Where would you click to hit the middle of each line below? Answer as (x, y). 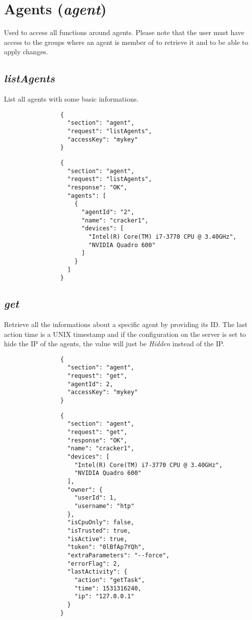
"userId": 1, (96, 498)
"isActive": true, (97, 539)
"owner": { (85, 490)
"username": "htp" (104, 506)
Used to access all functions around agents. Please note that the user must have (124, 32)
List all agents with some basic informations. (71, 99)
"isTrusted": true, (99, 530)
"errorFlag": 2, (94, 564)
